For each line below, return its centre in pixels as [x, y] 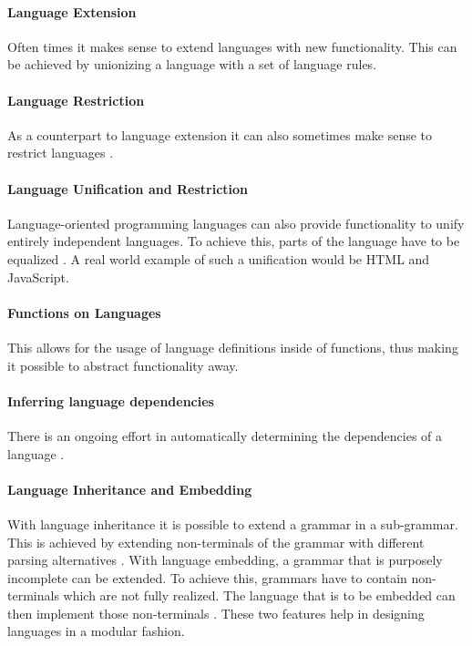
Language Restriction [76, 100]
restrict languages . [61, 153]
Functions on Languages [84, 312]
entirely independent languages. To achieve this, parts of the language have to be [234, 241]
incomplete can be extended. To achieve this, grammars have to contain [207, 577]
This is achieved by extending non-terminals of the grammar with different [216, 542]
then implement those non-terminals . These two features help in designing [216, 613]
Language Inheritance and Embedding [130, 489]
